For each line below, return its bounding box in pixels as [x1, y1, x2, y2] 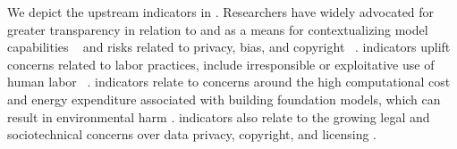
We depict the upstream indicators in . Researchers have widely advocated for [7, 3, 435, 21]
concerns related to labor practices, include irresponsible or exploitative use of [7, 54, 435, 73]
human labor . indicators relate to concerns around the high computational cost [7, 72, 451, 91]
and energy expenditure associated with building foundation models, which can [7, 89, 441, 108]
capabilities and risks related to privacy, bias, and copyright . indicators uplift [7, 37, 451, 56]
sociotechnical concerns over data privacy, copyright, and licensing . [7, 125, 377, 144]
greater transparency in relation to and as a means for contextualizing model [7, 20, 428, 38]
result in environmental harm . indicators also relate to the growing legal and [7, 107, 430, 126]
